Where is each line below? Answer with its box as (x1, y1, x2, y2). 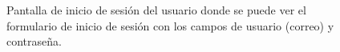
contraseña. (6, 33, 62, 50)
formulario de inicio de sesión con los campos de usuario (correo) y (6, 17, 334, 34)
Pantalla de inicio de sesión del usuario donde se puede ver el (6, 2, 306, 18)
